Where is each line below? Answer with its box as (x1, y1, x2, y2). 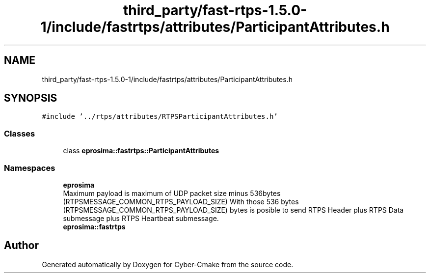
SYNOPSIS (4, 92, 57, 105)
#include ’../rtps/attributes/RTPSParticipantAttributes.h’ (42, 112, 278, 121)
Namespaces (4, 163, 55, 173)
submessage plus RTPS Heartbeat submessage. (63, 214, 219, 222)
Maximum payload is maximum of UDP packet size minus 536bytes (63, 189, 281, 197)
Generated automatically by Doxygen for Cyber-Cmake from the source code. (42, 260, 294, 269)
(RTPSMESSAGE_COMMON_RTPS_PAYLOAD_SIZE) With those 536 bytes (63, 197, 299, 206)
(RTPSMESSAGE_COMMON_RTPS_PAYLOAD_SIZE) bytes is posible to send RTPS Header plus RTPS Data (63, 205, 404, 214)
